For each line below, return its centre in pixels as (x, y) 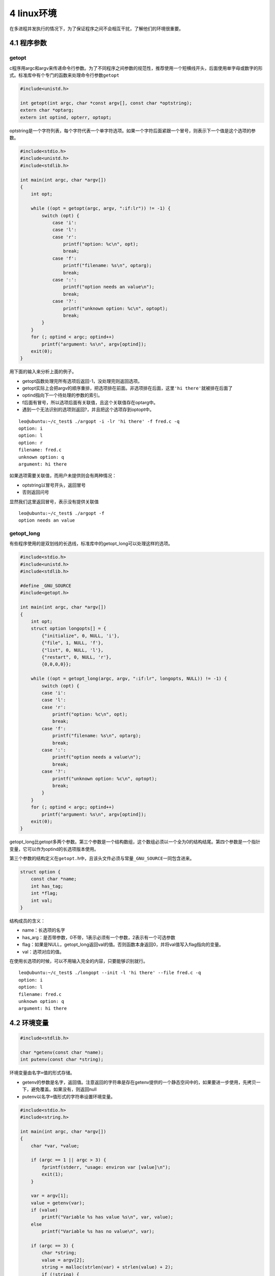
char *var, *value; (55, 1146)
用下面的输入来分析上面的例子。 (43, 372)
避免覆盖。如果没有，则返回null (64, 1089)
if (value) (44, 1210)
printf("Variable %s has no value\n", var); (98, 1232)
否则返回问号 (36, 492)
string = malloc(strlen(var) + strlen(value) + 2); (107, 1267)
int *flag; (44, 893)
